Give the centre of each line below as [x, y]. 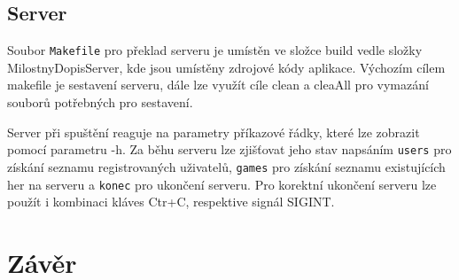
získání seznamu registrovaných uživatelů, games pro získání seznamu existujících [226, 166]
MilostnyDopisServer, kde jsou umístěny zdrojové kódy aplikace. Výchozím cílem [226, 67]
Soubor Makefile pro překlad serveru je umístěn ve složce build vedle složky [215, 50]
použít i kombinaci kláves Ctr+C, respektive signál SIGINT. [171, 202]
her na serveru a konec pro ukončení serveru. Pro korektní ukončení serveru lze [222, 184]
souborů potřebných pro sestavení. [100, 102]
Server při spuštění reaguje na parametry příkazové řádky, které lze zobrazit [214, 132]
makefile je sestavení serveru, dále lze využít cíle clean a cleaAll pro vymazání [218, 85]
